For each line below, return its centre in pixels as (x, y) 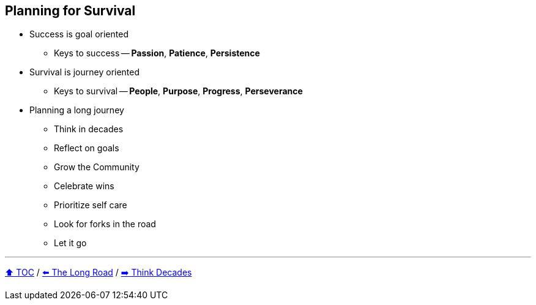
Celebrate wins (84, 186)
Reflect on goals (87, 148)
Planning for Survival (70, 11)
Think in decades (89, 129)
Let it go (70, 243)
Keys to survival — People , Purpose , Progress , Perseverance (178, 91)
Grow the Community (97, 167)
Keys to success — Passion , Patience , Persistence (157, 53)
